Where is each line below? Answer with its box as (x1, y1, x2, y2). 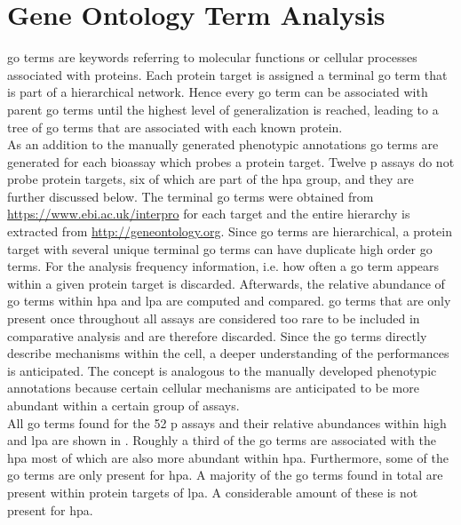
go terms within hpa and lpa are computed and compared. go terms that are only (7, 291, 451, 310)
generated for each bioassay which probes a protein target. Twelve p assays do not (7, 152, 455, 171)
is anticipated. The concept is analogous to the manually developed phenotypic (7, 361, 437, 379)
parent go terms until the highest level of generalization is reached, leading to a (7, 99, 439, 118)
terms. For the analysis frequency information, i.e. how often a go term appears (7, 257, 440, 275)
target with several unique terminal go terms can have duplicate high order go (7, 239, 433, 258)
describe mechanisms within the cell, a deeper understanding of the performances (7, 344, 449, 362)
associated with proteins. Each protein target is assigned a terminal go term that (7, 65, 448, 84)
